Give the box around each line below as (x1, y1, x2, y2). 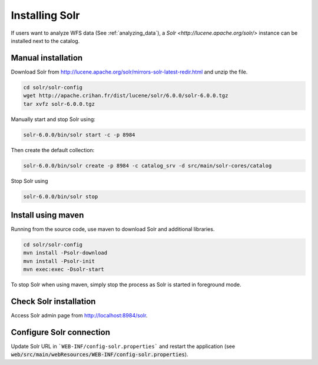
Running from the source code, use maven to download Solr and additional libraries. (11, 226, 215, 233)
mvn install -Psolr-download (23, 250, 108, 256)
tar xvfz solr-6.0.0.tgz (23, 101, 95, 107)
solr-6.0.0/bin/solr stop (23, 193, 98, 200)
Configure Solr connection (11, 327, 111, 337)
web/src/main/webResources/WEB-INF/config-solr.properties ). (11, 351, 188, 358)
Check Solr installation (11, 296, 96, 306)
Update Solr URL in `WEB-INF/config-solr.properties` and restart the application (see (11, 343, 236, 350)
